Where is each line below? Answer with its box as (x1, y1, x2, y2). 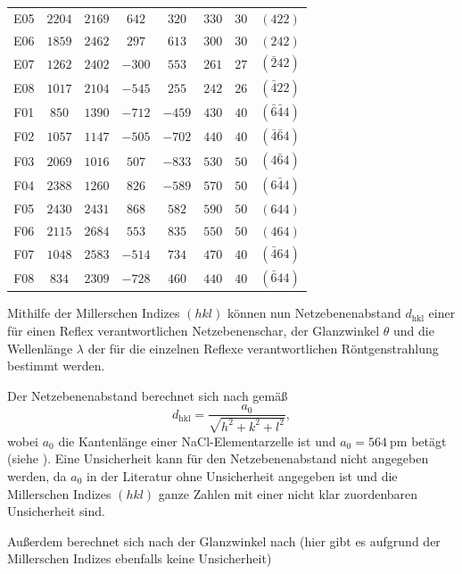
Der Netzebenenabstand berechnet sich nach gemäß (7, 386, 288, 404)
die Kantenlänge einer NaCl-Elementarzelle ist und (58, 431, 336, 450)
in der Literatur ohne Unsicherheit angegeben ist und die (86, 466, 398, 485)
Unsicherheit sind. (7, 502, 105, 520)
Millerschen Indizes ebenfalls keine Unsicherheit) (7, 549, 272, 568)
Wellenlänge (7, 338, 73, 357)
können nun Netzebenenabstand (227, 304, 401, 322)
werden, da (7, 466, 67, 485)
